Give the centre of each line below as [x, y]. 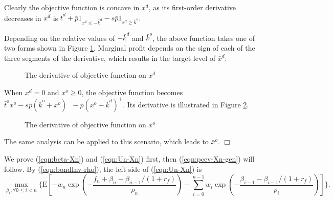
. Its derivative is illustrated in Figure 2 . [186, 104]
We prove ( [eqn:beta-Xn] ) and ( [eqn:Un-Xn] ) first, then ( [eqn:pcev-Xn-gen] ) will [129, 159]
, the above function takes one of [204, 38]
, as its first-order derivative [192, 7]
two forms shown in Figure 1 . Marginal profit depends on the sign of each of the [130, 47]
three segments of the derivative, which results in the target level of [110, 58]
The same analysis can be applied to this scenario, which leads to [106, 141]
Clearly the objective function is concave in [72, 7]
